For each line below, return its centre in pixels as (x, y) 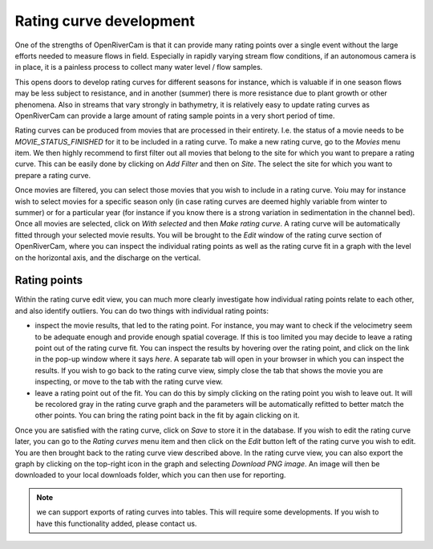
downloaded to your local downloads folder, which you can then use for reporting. (150, 475)
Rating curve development (105, 21)
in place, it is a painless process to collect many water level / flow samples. (139, 67)
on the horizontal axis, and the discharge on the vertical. (108, 258)
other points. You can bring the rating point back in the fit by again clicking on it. (167, 415)
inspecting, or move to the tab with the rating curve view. (129, 382)
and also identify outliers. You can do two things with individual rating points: (142, 311)
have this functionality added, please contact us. (117, 523)
